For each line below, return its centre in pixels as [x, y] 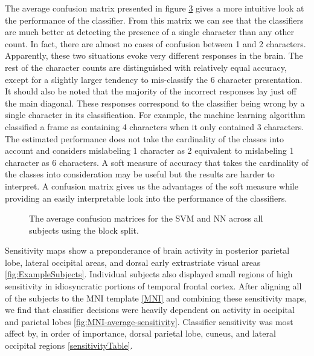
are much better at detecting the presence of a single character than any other [150, 32]
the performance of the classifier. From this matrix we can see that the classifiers [154, 20]
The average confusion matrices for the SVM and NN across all [146, 218]
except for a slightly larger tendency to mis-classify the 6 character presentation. [154, 79]
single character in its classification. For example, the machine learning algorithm [155, 115]
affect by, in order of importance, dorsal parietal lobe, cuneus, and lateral [140, 333]
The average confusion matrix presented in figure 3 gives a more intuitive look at [155, 8]
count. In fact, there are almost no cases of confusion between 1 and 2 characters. [155, 43]
